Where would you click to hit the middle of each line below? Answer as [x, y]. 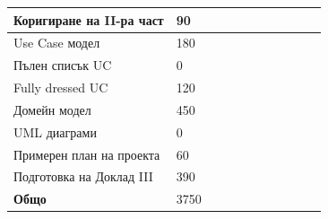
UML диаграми [55, 131]
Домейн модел [52, 109]
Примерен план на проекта [87, 154]
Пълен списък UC [63, 65]
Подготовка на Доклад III [83, 176]
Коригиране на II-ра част [89, 19]
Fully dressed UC [61, 88]
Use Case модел [57, 43]
